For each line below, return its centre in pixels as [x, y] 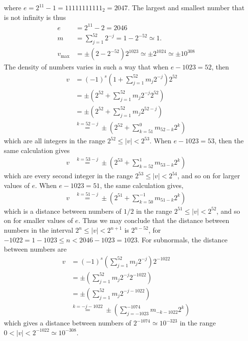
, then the [229, 141]
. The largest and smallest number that [186, 7]
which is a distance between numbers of [63, 211]
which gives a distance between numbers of [68, 323]
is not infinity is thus [35, 17]
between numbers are [35, 249]
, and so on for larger [209, 176]
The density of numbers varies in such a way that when [86, 67]
